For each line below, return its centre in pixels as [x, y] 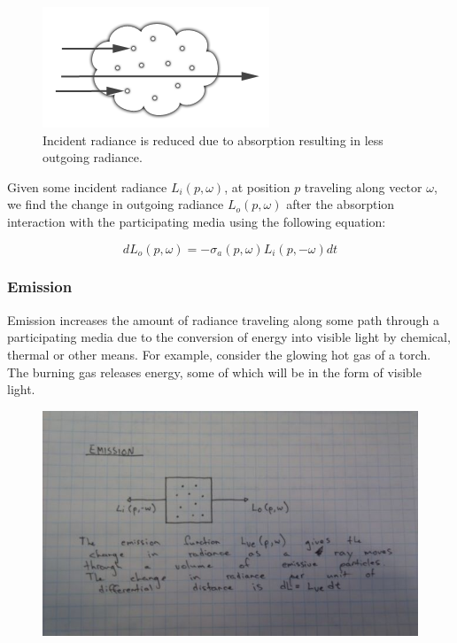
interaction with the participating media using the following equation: [197, 221]
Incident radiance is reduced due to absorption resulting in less [213, 139]
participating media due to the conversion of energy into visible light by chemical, [229, 337]
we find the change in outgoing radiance [116, 204]
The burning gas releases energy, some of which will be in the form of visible [214, 372]
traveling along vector [363, 186]
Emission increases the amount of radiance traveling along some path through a [224, 319]
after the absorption [341, 204]
